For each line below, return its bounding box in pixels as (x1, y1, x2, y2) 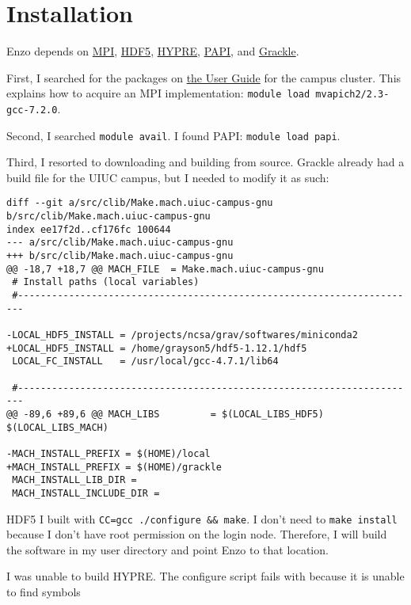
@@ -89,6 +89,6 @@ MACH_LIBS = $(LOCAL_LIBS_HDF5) (6, 408, 324, 420)
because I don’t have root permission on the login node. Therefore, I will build (6, 526, 387, 542)
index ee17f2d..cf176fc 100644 (6, 223, 171, 235)
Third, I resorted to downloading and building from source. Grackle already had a (6, 154, 405, 170)
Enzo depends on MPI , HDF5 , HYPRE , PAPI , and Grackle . (6, 43, 299, 59)
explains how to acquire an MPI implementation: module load (6, 85, 310, 101)
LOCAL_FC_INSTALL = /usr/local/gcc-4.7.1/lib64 (12, 356, 279, 367)
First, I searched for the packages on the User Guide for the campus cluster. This (6, 69, 401, 86)
